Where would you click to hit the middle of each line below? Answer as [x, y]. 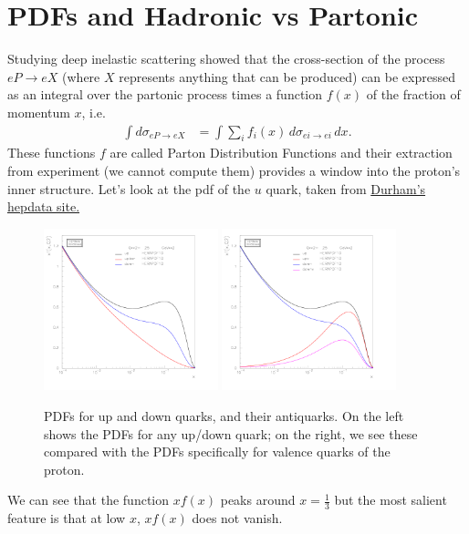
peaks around [258, 500]
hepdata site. [44, 206]
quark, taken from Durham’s [346, 188]
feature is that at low [67, 518]
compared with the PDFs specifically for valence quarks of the [217, 452]
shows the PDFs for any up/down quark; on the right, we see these [231, 433]
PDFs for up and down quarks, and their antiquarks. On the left [224, 415]
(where [81, 76]
